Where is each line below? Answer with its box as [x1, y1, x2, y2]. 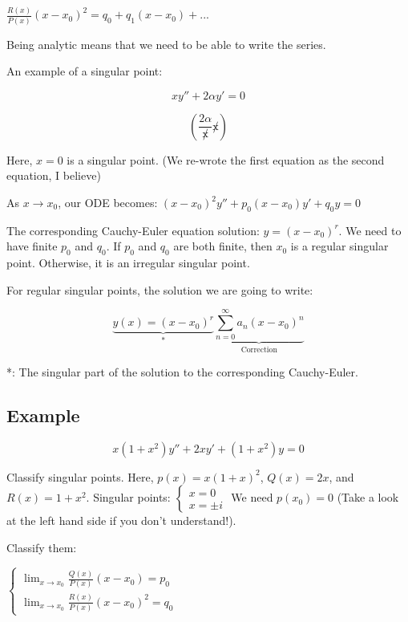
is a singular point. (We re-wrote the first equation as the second [67, 151, 385, 168]
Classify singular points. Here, [6, 468, 154, 485]
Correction [240, 346, 277, 355]
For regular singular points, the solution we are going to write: [6, 281, 313, 298]
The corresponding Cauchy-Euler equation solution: [6, 222, 260, 238]
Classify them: [6, 539, 77, 555]
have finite [6, 238, 58, 254]
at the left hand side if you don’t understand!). [6, 512, 236, 529]
